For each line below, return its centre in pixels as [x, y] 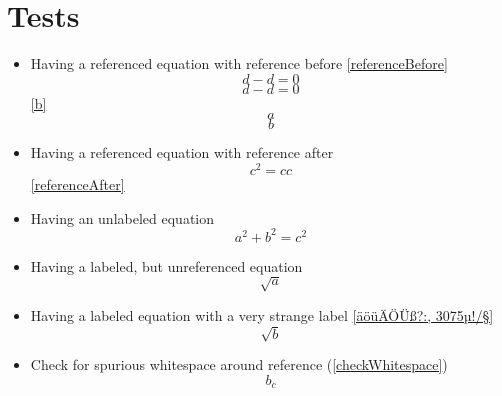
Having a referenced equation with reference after [182, 152]
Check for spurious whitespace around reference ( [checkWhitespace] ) [239, 363]
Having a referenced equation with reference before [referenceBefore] [239, 63]
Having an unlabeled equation [122, 217]
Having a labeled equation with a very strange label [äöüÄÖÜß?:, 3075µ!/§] [262, 314]
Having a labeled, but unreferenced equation [166, 265]
